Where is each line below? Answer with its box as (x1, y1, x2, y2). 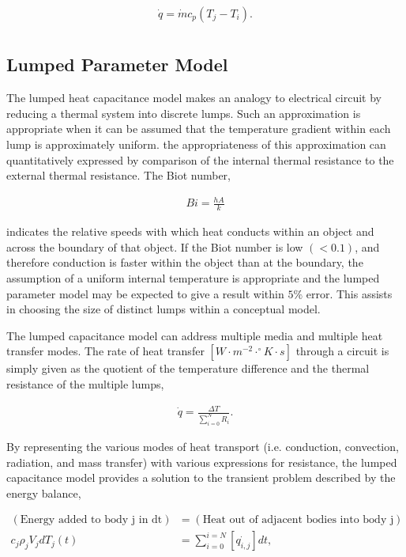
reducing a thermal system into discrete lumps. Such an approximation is (6, 104, 361, 121)
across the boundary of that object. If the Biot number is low (6, 238, 303, 255)
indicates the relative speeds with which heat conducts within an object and (6, 223, 374, 240)
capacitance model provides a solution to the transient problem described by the (6, 469, 396, 486)
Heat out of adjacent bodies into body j (202, 514, 394, 526)
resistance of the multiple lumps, (6, 375, 164, 392)
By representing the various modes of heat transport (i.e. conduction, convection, (6, 438, 399, 454)
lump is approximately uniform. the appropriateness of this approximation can (6, 136, 386, 153)
